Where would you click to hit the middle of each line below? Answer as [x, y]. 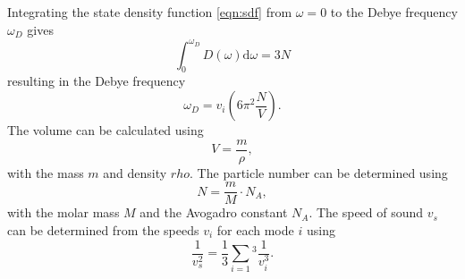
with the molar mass [63, 212]
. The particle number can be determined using [319, 172]
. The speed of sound [366, 212]
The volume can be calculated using [106, 130]
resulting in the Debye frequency [97, 81]
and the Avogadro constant [214, 212]
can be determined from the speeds [103, 229]
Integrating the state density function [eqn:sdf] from [150, 12]
